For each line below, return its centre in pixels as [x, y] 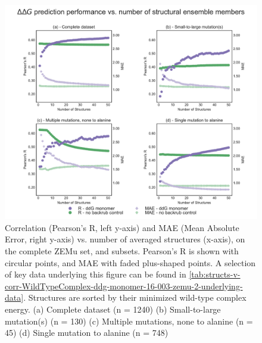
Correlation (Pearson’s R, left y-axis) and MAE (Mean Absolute [122, 227]
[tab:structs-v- [215, 274]
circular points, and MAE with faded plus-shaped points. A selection [130, 262]
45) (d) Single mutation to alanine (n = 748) [87, 333]
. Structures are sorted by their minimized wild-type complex [135, 297]
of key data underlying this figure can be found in [96, 274]
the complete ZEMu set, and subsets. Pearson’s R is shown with [122, 251]
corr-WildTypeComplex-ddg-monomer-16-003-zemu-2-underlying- [124, 286]
